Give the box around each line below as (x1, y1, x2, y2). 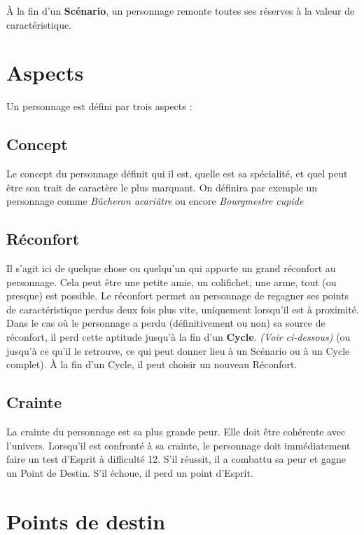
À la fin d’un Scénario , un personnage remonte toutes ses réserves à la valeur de (6, 4, 355, 18)
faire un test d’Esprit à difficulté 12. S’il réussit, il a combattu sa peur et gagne (6, 452, 346, 466)
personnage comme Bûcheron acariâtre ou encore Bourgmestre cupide (6, 194, 304, 208)
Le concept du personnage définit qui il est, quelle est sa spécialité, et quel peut (6, 166, 348, 181)
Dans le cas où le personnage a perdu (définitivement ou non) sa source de (6, 316, 325, 330)
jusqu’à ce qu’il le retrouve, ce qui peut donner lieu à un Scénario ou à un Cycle (6, 343, 350, 358)
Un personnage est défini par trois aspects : (6, 99, 192, 114)
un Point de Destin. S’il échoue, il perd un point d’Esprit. (6, 465, 253, 480)
